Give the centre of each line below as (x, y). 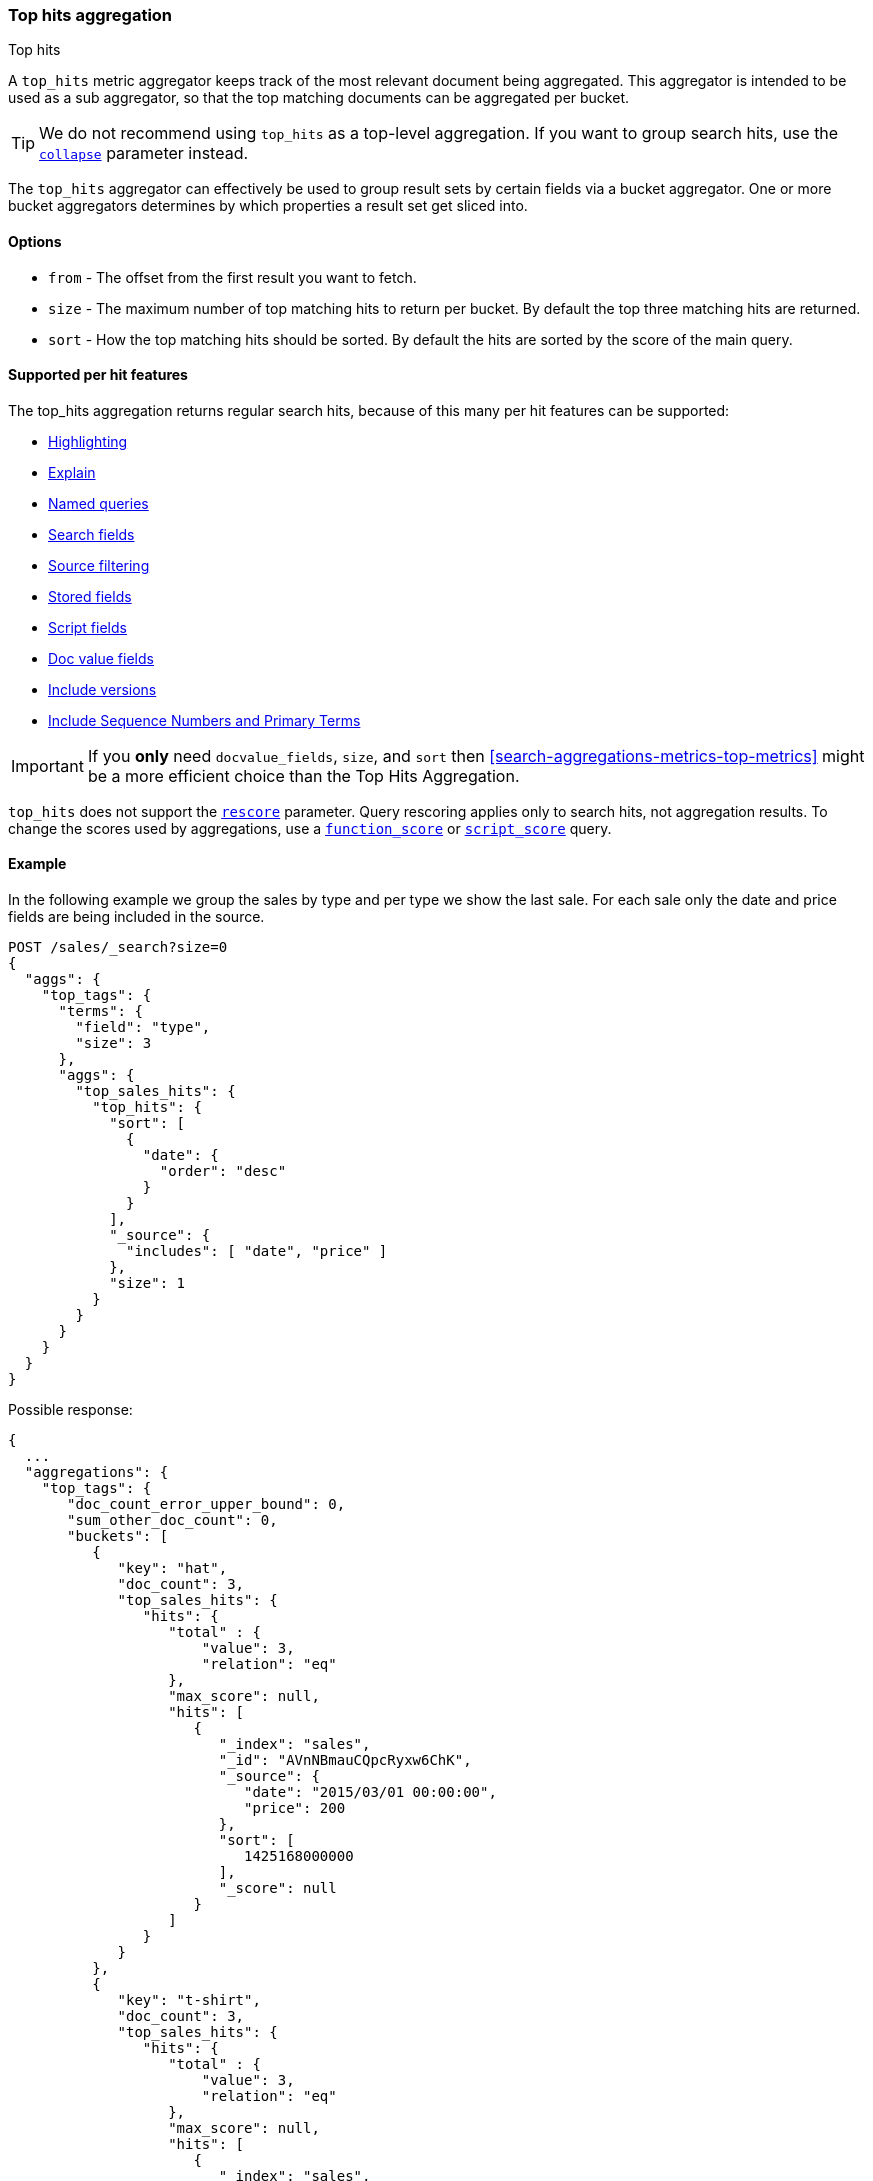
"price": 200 (295, 1808)
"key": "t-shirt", (189, 2000)
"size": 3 (113, 1043)
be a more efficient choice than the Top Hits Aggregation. (303, 775)
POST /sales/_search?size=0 (118, 947)
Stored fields (90, 596)
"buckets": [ (118, 1536)
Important (47, 765)
